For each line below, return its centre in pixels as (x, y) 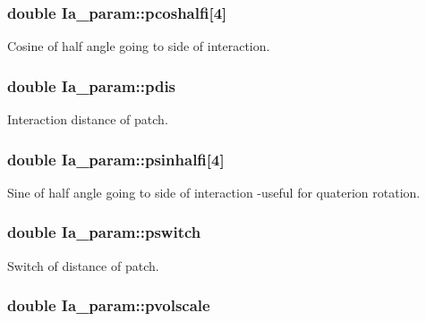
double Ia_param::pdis (92, 85)
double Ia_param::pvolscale (109, 305)
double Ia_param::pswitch (104, 232)
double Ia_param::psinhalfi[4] (116, 159)
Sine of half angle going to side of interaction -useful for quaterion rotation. (214, 192)
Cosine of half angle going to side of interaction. (139, 46)
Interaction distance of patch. (88, 119)
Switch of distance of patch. (83, 265)
